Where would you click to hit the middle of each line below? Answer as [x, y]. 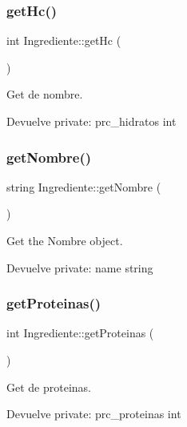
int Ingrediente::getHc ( [64, 40]
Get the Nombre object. [65, 240]
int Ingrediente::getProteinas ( [80, 333]
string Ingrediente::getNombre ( [84, 186]
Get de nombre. [45, 94]
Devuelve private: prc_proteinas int [94, 414]
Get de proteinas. [49, 387]
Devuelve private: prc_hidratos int [92, 121]
